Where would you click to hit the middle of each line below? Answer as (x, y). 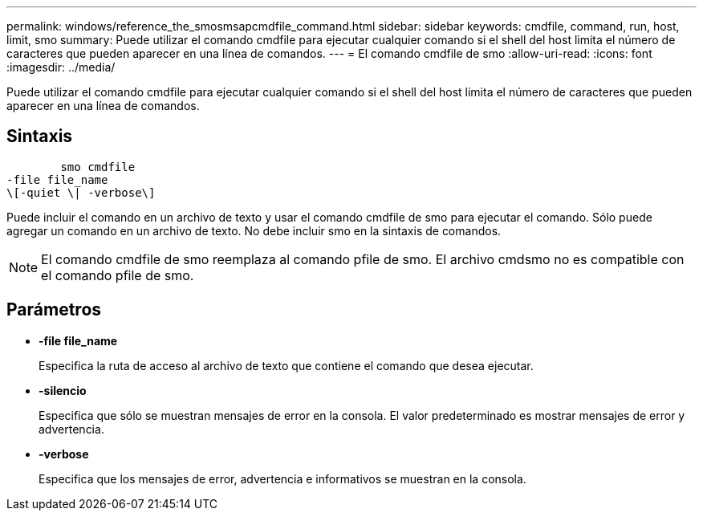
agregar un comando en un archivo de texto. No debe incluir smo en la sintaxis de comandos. (254, 230)
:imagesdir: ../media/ (61, 67)
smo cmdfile (98, 167)
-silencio (63, 390)
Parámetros (54, 310)
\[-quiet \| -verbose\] (81, 192)
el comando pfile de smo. (118, 275)
